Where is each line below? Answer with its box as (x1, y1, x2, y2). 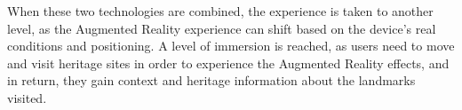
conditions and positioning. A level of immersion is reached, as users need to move (7, 36, 455, 55)
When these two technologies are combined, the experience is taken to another (7, 2, 434, 20)
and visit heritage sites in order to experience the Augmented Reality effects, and (7, 53, 450, 72)
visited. (7, 88, 47, 106)
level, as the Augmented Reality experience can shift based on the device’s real (7, 19, 436, 37)
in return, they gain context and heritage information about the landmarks (7, 71, 416, 90)
